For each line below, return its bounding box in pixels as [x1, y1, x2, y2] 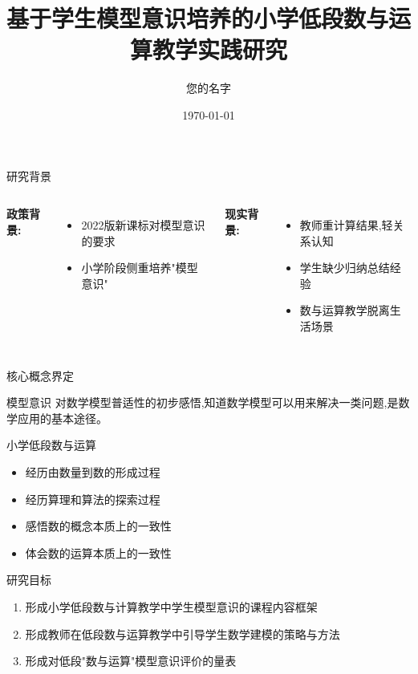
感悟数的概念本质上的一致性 [25, 518, 172, 534]
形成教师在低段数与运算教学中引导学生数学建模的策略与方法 [25, 625, 340, 642]
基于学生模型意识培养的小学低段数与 [6, 2, 389, 35]
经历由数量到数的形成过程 [25, 464, 160, 481]
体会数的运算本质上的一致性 [25, 544, 172, 561]
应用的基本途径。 [17, 409, 108, 426]
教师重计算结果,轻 [299, 217, 393, 233]
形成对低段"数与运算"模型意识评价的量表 [25, 652, 237, 669]
